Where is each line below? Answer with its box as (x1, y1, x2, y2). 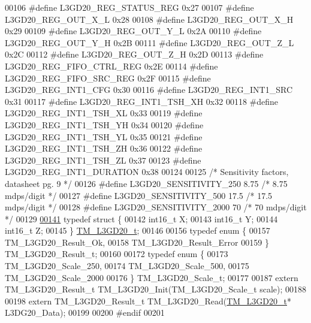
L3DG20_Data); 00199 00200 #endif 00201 (5, 306, 165, 319)
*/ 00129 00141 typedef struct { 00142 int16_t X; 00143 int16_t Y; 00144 (5, 212, 278, 225)
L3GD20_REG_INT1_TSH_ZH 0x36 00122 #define (5, 142, 203, 155)
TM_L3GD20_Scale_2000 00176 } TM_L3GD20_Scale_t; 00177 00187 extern (5, 271, 298, 283)
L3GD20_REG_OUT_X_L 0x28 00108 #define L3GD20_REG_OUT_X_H (5, 13, 294, 25)
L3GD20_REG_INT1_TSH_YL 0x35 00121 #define (5, 130, 203, 143)
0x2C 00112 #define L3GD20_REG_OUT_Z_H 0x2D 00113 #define (5, 48, 264, 61)
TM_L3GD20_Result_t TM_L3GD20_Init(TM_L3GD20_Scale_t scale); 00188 (5, 283, 307, 295)
